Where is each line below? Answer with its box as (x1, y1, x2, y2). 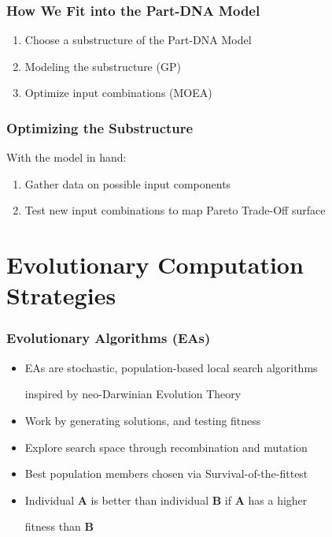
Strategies (6, 279, 116, 311)
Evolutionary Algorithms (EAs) (6, 328, 211, 348)
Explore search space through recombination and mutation (24, 438, 308, 455)
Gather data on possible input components (24, 175, 231, 192)
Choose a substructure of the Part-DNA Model (24, 32, 252, 48)
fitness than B (24, 518, 94, 535)
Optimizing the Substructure (6, 117, 194, 137)
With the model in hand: (6, 149, 127, 166)
